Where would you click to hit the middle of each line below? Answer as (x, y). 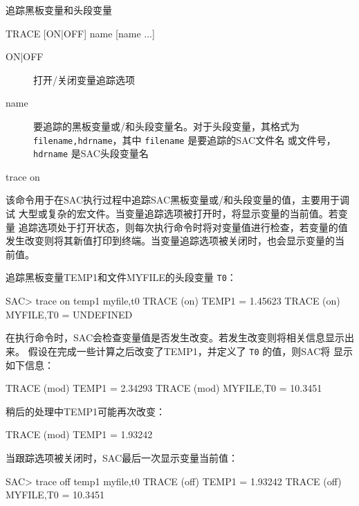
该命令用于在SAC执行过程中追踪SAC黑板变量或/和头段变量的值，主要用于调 (177, 200)
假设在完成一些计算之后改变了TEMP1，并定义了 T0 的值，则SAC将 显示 (190, 351)
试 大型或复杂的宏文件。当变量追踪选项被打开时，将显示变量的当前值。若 (172, 214)
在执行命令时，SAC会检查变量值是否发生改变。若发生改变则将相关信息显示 (175, 337)
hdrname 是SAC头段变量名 (91, 153)
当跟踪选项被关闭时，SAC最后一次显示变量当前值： (122, 457)
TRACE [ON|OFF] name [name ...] (80, 33)
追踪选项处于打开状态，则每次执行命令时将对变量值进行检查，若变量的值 (183, 227)
